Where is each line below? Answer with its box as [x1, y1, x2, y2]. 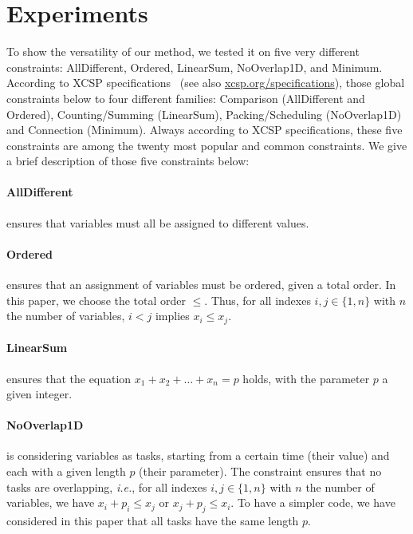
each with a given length [6, 463, 126, 480]
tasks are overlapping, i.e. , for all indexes [6, 478, 207, 495]
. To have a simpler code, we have [230, 494, 395, 511]
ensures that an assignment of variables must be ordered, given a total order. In [6, 276, 396, 293]
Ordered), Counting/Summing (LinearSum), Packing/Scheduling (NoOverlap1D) [6, 105, 402, 122]
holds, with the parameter [242, 370, 370, 386]
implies [155, 307, 190, 324]
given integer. [6, 386, 73, 402]
